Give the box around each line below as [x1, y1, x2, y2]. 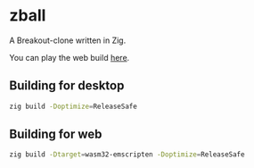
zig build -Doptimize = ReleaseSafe [9, 102, 138, 111]
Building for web [9, 127, 102, 142]
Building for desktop [9, 78, 125, 94]
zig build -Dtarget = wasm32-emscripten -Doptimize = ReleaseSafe [9, 150, 245, 159]
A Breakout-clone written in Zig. [9, 35, 127, 46]
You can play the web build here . [9, 52, 130, 63]
